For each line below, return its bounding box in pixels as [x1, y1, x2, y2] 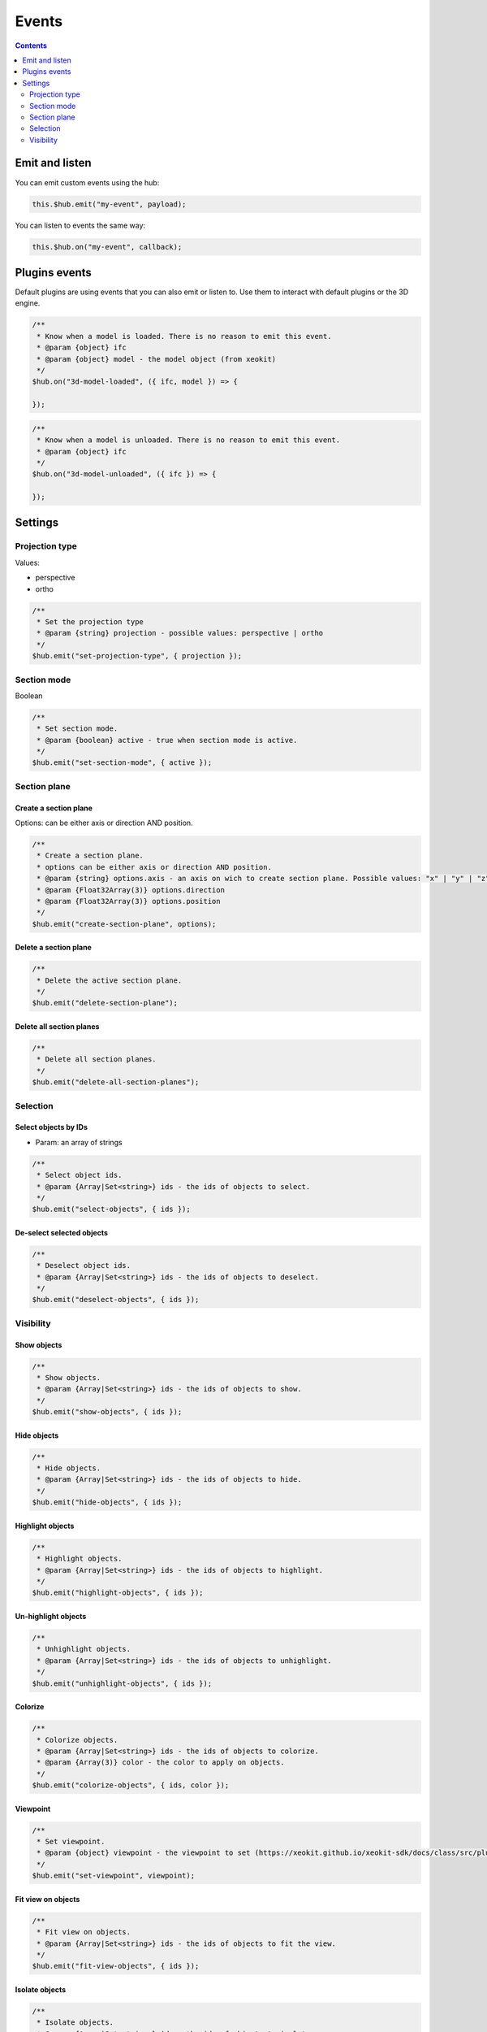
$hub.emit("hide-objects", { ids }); [32, 1498, 183, 1507]
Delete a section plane [15, 943, 93, 953]
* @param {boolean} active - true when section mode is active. [37, 736, 298, 745]
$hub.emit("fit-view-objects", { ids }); [32, 1961, 200, 1971]
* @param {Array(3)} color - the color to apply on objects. [37, 1758, 285, 1767]
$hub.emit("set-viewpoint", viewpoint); [32, 1871, 195, 1881]
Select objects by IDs [15, 1122, 88, 1132]
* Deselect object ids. [37, 1261, 131, 1270]
